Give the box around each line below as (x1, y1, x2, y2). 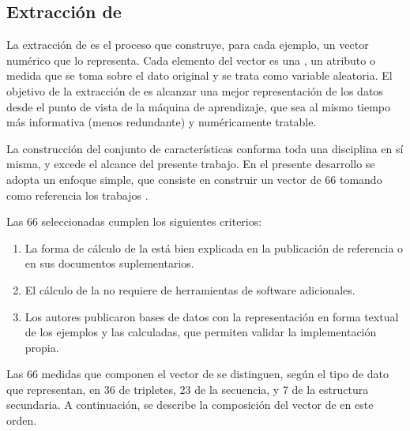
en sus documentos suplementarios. (24, 255, 194, 272)
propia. (24, 339, 59, 355)
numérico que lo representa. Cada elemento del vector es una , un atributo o (6, 51, 375, 68)
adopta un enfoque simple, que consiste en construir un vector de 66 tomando (6, 171, 382, 187)
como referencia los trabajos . (6, 186, 149, 203)
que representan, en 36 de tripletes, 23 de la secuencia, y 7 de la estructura (6, 380, 369, 397)
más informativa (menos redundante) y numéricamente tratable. (6, 114, 317, 130)
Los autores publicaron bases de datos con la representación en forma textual (24, 308, 399, 324)
